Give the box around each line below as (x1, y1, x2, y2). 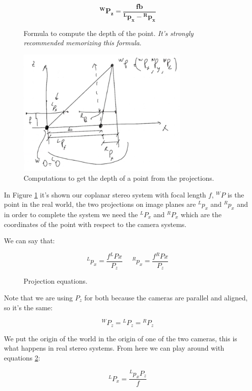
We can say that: (4, 235, 55, 246)
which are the (181, 209, 222, 220)
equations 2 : (4, 352, 40, 362)
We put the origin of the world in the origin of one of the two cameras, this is (4, 333, 237, 343)
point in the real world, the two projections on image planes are (4, 199, 196, 209)
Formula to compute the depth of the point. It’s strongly (24, 28, 194, 38)
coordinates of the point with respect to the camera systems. (4, 219, 187, 229)
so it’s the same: (4, 302, 53, 312)
